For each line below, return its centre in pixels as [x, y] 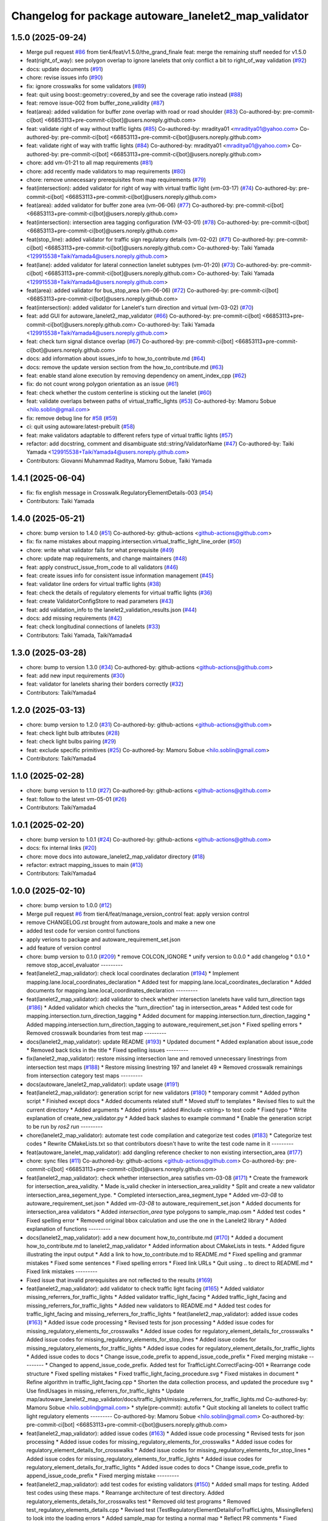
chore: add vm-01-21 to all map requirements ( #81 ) [90, 163]
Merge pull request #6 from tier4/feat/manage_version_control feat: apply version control [138, 914]
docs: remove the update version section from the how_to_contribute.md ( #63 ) [125, 367]
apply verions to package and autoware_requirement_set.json [104, 939]
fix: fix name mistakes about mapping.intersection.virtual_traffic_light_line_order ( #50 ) [134, 541]
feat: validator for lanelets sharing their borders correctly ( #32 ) [105, 684]
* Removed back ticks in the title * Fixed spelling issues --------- [107, 1050]
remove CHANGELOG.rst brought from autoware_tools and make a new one [121, 922]
